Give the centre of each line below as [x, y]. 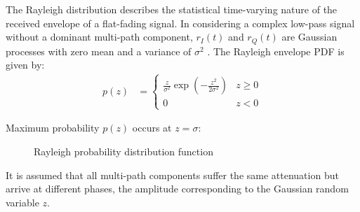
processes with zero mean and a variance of [99, 51]
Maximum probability [53, 128]
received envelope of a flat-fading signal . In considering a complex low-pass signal [180, 23]
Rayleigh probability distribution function [124, 151]
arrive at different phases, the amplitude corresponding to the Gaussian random [177, 189]
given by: [25, 65]
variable [22, 202]
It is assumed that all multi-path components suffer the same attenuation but [172, 175]
